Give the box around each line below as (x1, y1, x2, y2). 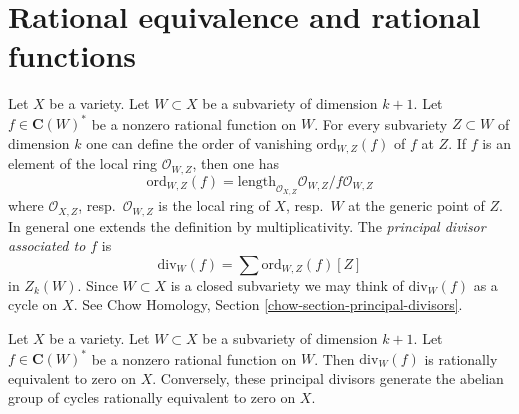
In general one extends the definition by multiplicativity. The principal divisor (8, 215, 486, 236)
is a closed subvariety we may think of (170, 274, 404, 295)
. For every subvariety (314, 113, 448, 134)
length (237, 174, 276, 189)
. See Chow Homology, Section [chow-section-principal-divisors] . (73, 294, 463, 315)
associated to (8, 235, 86, 256)
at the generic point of (348, 195, 485, 216)
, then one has (192, 153, 279, 174)
